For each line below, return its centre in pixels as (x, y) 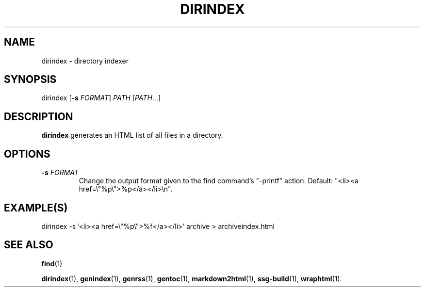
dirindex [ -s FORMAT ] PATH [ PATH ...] (101, 98)
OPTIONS (27, 154)
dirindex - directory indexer (85, 61)
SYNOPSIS (30, 80)
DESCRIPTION (39, 116)
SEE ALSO (29, 245)
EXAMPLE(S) (36, 208)
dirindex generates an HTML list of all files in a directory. (132, 135)
